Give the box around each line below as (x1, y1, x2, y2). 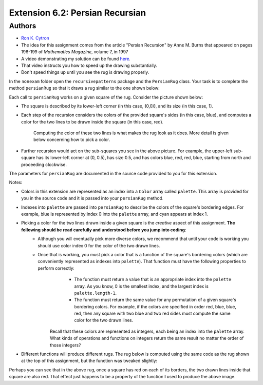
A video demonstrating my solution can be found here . (21, 56, 131, 61)
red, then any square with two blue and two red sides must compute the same (74, 310, 231, 317)
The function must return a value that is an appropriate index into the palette (74, 276, 231, 283)
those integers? (50, 342, 81, 348)
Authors (9, 21, 37, 30)
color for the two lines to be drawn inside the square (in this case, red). (21, 119, 164, 124)
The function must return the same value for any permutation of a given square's (74, 297, 236, 303)
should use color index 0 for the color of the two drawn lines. (38, 243, 160, 248)
